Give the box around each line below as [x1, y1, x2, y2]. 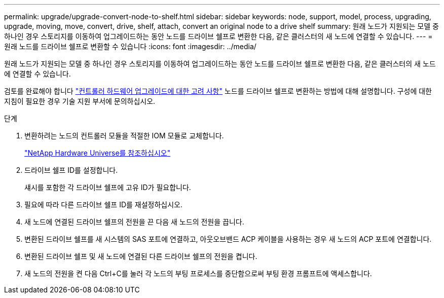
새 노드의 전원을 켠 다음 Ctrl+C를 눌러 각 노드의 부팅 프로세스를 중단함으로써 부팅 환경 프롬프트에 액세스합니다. [24, 269, 372, 278]
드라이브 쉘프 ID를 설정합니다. [24, 166, 118, 174]
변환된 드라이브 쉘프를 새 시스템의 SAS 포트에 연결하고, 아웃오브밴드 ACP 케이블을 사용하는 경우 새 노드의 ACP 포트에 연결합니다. [24, 235, 432, 243]
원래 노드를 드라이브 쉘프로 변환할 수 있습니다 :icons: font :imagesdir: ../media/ [4, 42, 256, 51]
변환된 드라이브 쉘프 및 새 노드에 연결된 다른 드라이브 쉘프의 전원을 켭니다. [24, 252, 257, 260]
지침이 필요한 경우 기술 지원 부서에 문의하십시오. [4, 97, 156, 105]
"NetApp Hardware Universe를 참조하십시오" [24, 148, 171, 157]
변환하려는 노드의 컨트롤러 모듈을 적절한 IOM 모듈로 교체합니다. [24, 131, 224, 140]
